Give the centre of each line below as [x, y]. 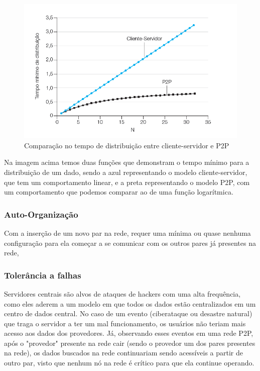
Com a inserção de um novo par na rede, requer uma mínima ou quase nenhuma [127, 233]
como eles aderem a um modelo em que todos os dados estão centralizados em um [130, 303]
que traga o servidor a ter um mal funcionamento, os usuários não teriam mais [125, 323]
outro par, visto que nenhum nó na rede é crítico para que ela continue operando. [129, 363]
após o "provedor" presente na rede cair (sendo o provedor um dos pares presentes [130, 343]
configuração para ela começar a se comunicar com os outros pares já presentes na [130, 243]
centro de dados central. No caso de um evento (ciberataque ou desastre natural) [128, 313]
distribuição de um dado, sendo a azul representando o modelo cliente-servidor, [126, 172]
